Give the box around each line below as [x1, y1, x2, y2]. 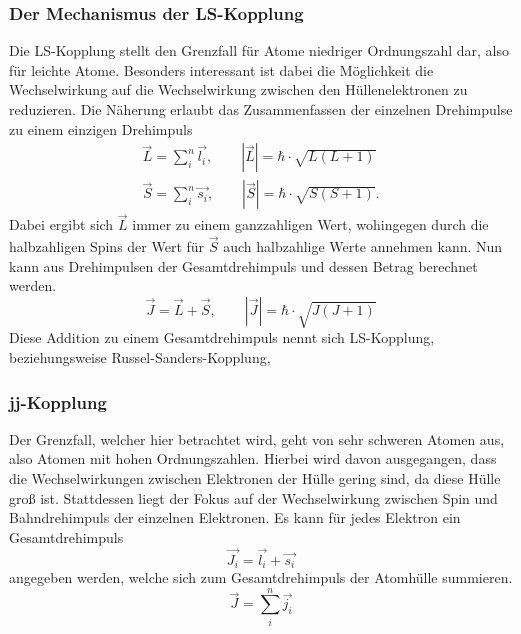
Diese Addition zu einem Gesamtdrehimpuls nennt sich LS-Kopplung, [9, 327, 435, 348]
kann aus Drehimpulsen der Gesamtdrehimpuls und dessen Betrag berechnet [9, 255, 478, 276]
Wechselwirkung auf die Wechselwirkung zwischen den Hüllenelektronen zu [9, 79, 468, 100]
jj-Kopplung [9, 389, 107, 414]
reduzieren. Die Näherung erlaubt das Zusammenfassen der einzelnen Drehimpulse [9, 99, 513, 119]
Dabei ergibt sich [9, 214, 114, 235]
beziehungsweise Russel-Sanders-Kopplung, [9, 347, 271, 368]
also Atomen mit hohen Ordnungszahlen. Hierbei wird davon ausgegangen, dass [9, 448, 497, 469]
